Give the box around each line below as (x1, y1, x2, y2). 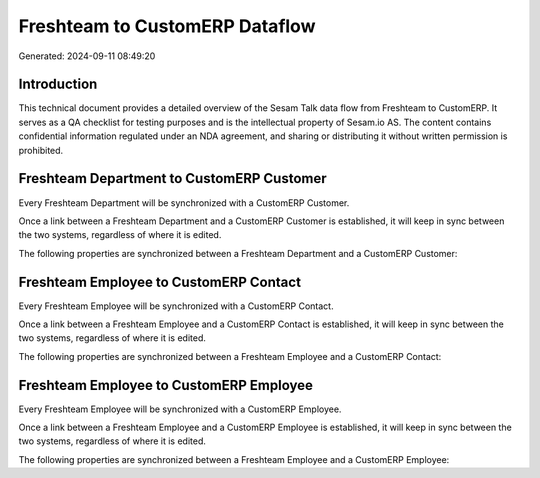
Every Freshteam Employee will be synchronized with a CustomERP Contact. (18, 300, 334, 312)
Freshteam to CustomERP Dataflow (18, 15, 316, 37)
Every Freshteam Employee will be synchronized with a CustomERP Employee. (18, 403, 342, 415)
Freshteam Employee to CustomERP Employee (18, 376, 314, 394)
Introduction (18, 76, 98, 93)
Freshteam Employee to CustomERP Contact (18, 273, 302, 290)
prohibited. (18, 144, 64, 156)
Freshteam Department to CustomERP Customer (18, 170, 327, 187)
